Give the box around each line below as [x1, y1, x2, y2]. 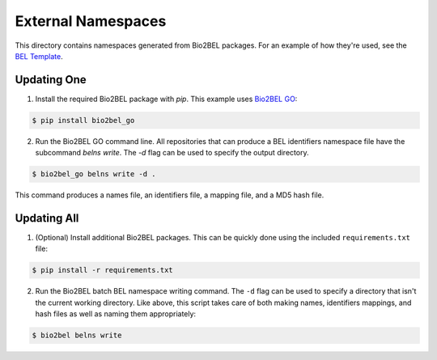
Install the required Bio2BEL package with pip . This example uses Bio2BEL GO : [35, 94, 298, 104]
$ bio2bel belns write [32, 331, 122, 340]
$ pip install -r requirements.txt [32, 265, 173, 275]
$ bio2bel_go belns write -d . [32, 170, 157, 179]
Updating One [15, 73, 87, 87]
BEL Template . [15, 51, 64, 61]
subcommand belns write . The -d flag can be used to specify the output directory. [35, 148, 309, 158]
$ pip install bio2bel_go [32, 116, 135, 125]
